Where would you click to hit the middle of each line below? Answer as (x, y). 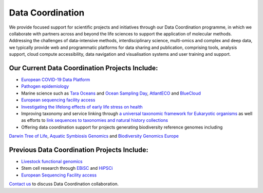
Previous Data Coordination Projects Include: (79, 150)
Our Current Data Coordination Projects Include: (84, 68)
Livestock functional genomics (52, 161)
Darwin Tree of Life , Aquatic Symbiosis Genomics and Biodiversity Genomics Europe (94, 136)
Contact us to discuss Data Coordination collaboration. (64, 184)
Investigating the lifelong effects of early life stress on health (82, 107)
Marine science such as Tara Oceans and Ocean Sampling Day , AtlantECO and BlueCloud (111, 93)
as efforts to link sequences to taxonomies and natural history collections (94, 120)
